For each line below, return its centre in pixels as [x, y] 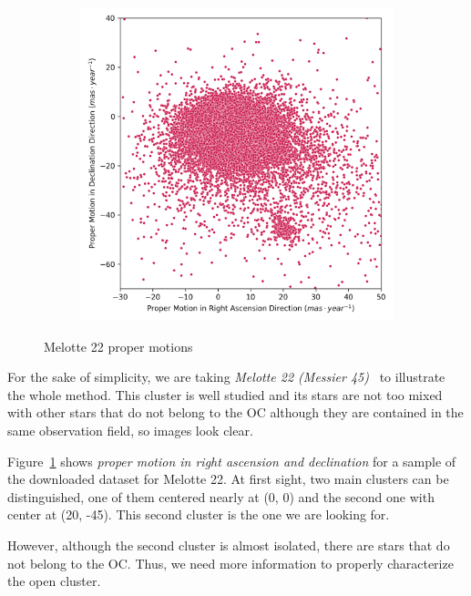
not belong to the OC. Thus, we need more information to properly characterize [230, 563]
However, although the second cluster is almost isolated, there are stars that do [229, 545]
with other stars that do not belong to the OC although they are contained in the [235, 412]
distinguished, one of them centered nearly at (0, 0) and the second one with [221, 496]
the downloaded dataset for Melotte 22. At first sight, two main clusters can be [228, 479]
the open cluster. [54, 581]
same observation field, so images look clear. [130, 430]
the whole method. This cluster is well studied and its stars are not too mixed [225, 394]
